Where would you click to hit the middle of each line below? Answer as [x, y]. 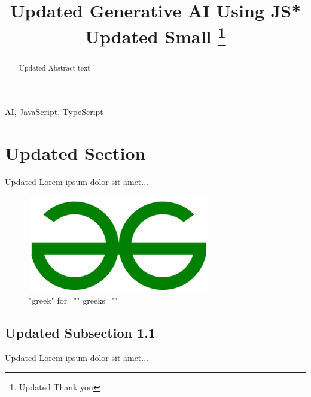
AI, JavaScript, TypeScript [54, 112]
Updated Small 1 [155, 35]
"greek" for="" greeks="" [74, 300]
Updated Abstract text [54, 67]
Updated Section [75, 153]
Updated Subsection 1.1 [80, 333]
